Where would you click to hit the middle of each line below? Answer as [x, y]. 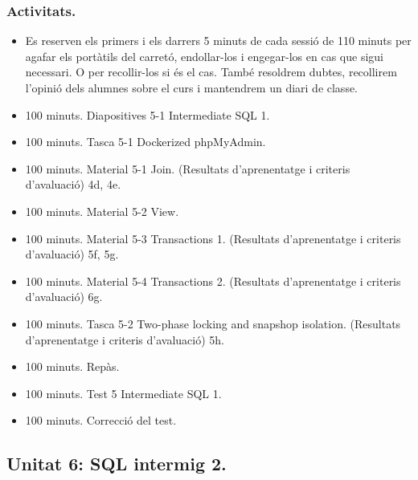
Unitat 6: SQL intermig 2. [117, 464]
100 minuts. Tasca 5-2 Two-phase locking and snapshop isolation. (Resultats [213, 323]
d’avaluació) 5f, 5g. [72, 254]
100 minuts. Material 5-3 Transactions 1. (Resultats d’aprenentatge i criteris [213, 238]
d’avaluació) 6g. [64, 297]
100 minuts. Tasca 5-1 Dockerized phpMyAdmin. [145, 142]
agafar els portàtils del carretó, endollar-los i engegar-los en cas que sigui [204, 56]
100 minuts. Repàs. [72, 366]
